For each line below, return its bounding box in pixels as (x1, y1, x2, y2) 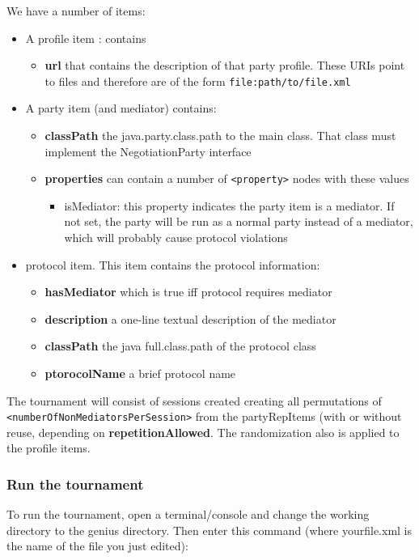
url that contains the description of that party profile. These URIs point (44, 57, 405, 74)
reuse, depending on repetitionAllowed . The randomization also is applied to (6, 423, 400, 440)
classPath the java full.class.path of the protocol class (44, 337, 316, 354)
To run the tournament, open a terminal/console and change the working (6, 506, 370, 523)
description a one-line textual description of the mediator (44, 310, 336, 327)
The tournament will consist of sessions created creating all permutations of (6, 392, 382, 409)
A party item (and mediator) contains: (25, 100, 217, 117)
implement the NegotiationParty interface (44, 142, 252, 159)
